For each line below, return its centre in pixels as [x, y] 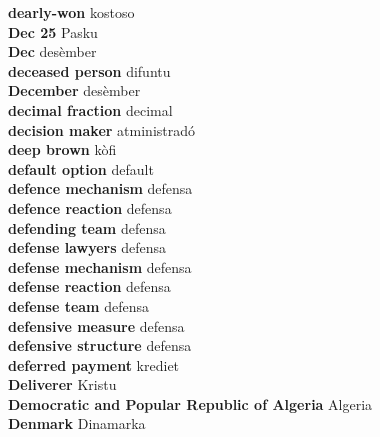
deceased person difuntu [89, 70]
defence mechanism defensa [100, 188]
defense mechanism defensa [100, 266]
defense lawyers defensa [87, 247]
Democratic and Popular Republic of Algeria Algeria [190, 403]
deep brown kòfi [62, 149]
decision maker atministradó [102, 129]
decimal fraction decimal [90, 109]
